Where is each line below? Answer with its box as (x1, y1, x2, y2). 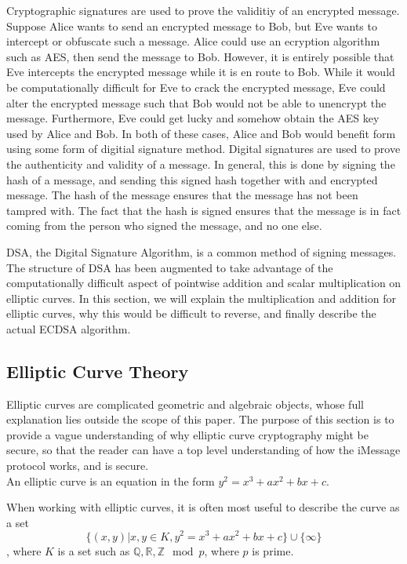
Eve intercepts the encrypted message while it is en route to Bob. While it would (6, 64, 395, 80)
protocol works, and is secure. (6, 457, 149, 474)
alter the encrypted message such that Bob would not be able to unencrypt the (6, 94, 387, 111)
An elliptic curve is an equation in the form (6, 472, 215, 489)
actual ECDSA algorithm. (6, 320, 131, 337)
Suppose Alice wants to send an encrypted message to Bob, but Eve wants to (6, 17, 377, 34)
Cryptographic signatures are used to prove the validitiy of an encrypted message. (6, 2, 400, 18)
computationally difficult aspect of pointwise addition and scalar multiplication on (6, 275, 402, 291)
